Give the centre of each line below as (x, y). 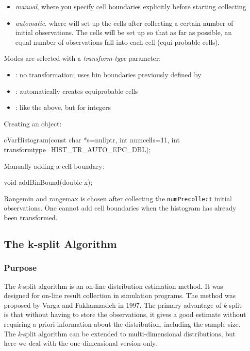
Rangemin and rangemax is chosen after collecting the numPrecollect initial (118, 198)
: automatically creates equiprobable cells (77, 91)
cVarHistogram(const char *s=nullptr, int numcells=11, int (92, 140)
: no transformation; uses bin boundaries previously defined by (108, 74)
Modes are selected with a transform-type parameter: (83, 58)
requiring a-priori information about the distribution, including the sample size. (122, 324)
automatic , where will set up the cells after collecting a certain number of (124, 23)
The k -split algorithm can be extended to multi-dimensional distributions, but (120, 333)
